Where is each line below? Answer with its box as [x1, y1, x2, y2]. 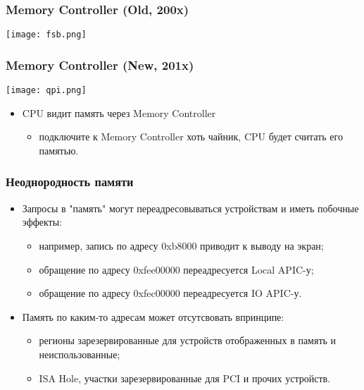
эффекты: [22, 214, 63, 229]
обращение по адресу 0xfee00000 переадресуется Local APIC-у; [39, 262, 314, 276]
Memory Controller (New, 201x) [6, 56, 194, 73]
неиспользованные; [39, 346, 120, 361]
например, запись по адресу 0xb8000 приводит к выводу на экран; [39, 238, 324, 252]
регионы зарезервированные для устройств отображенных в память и [39, 333, 337, 348]
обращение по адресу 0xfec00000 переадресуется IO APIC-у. [39, 286, 302, 300]
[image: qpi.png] [6, 85, 87, 96]
